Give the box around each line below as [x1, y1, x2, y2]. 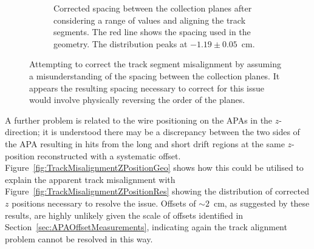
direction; [5, 125, 40, 138]
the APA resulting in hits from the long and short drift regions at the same [5, 137, 285, 150]
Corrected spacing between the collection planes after [53, 2, 252, 14]
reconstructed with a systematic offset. [37, 149, 181, 162]
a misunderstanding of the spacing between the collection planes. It [29, 69, 280, 82]
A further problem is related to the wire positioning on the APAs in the [5, 113, 273, 126]
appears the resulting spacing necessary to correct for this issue [29, 81, 264, 94]
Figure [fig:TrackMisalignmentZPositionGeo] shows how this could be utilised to [5, 161, 304, 174]
